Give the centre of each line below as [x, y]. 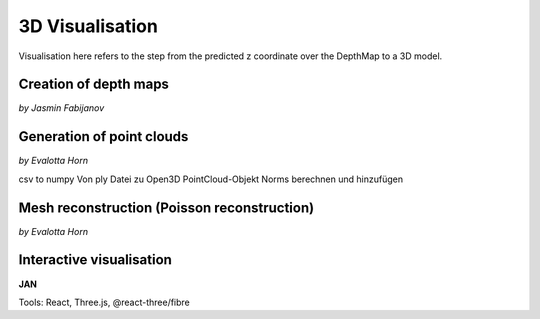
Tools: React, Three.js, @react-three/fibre [104, 302]
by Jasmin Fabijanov [61, 108]
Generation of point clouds [103, 136]
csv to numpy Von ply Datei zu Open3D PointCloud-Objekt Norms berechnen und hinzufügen [211, 179]
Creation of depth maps [94, 84]
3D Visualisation [88, 26]
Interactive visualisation [95, 260]
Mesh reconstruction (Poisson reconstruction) [166, 207]
